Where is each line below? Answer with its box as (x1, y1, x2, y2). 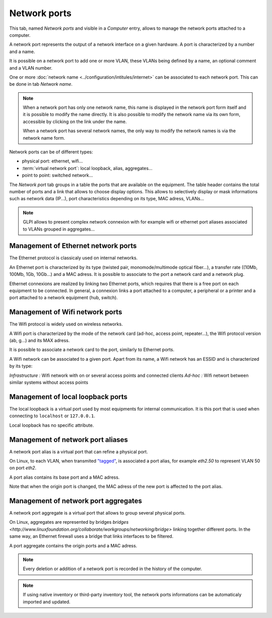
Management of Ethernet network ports (9, 242, 137, 250)
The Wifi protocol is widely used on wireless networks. (9, 321, 123, 327)
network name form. (23, 135, 65, 141)
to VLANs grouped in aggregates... (23, 226, 95, 232)
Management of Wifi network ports (9, 308, 122, 316)
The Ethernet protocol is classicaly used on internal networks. (9, 255, 138, 261)
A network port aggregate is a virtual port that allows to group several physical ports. (9, 510, 186, 516)
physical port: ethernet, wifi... (22, 158, 83, 164)
